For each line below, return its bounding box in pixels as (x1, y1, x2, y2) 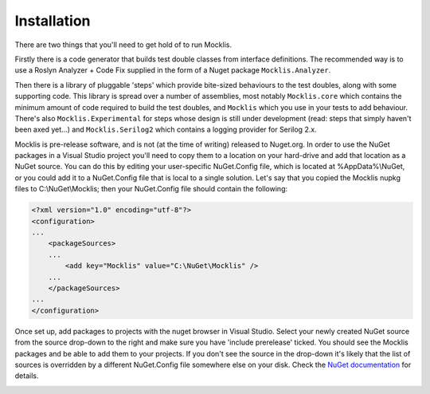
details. (14, 371, 39, 380)
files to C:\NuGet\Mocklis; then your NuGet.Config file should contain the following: (14, 184, 288, 194)
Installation (14, 12, 91, 30)
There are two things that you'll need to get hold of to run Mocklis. (14, 40, 233, 49)
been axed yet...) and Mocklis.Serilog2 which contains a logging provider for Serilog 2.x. (14, 124, 318, 135)
